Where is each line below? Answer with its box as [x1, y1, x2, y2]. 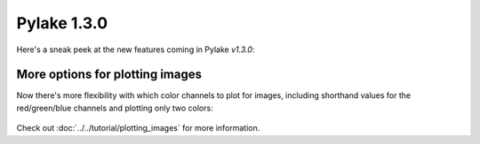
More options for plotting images [16, 67, 203, 82]
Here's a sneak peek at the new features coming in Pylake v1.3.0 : [16, 44, 255, 55]
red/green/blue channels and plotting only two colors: [16, 102, 213, 113]
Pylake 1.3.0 [16, 13, 108, 33]
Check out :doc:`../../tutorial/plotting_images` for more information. [16, 123, 260, 133]
